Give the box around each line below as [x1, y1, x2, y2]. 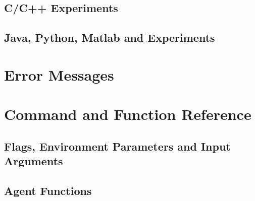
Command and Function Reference [4, 104, 251, 124]
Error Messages [4, 64, 114, 85]
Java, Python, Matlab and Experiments [4, 30, 215, 45]
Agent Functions [4, 182, 92, 198]
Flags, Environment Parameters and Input [4, 138, 231, 154]
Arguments [4, 153, 63, 169]
